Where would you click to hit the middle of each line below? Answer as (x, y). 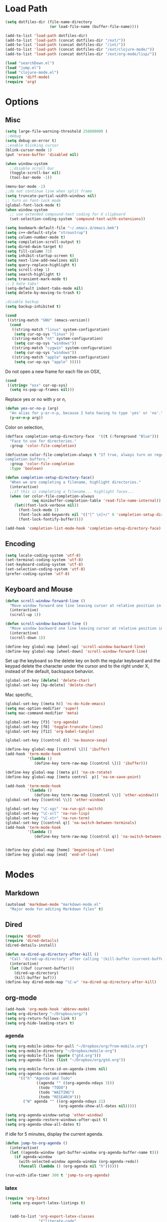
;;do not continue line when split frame (49, 191)
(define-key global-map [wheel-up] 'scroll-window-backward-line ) (75, 647)
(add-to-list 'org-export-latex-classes (52, 1217)
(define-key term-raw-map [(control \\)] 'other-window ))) (96, 795)
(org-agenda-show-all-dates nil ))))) (97, 1106)
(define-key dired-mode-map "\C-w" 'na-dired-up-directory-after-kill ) (81, 982)
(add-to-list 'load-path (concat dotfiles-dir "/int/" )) (65, 45)
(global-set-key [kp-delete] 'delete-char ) (51, 685)
